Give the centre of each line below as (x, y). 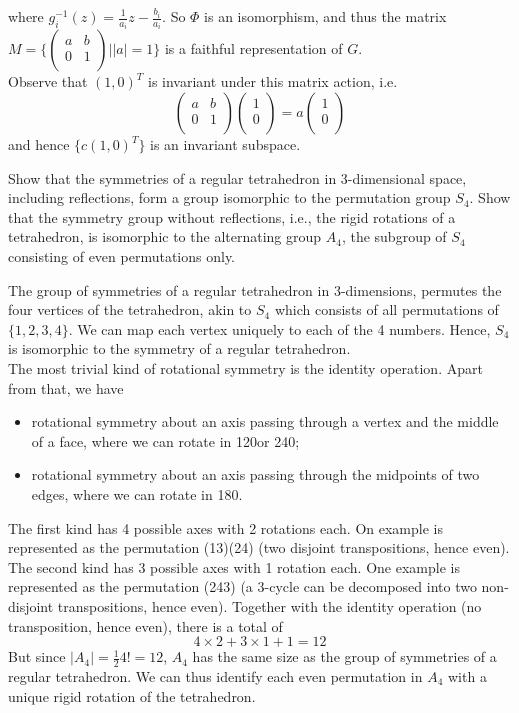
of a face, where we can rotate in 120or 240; (165, 440)
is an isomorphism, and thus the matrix (325, 16)
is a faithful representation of (253, 48)
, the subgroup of (394, 236)
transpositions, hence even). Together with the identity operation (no (269, 605)
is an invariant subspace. (225, 144)
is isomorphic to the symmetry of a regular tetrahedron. (179, 348)
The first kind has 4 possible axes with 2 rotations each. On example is (225, 527)
